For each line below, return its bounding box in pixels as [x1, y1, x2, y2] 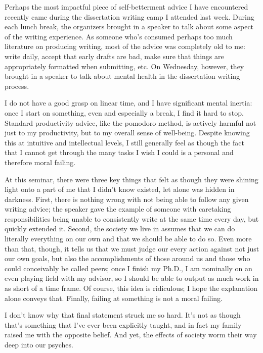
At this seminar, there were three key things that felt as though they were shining [5, 174, 258, 184]
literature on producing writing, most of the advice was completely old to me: [5, 41, 245, 52]
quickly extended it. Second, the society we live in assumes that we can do [5, 223, 235, 234]
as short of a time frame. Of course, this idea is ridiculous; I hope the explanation [5, 283, 257, 293]
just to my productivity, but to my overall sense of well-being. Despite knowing [5, 127, 250, 138]
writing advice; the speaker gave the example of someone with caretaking [5, 204, 231, 214]
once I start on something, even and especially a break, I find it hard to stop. [5, 107, 244, 118]
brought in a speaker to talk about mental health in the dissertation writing [5, 71, 240, 81]
